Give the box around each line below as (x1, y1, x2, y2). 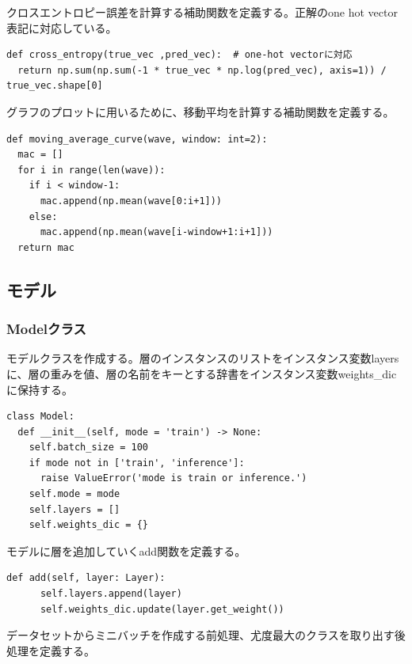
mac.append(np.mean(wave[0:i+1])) (40, 195, 223, 207)
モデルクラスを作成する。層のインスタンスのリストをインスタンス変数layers (6, 350, 399, 366)
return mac (17, 241, 74, 253)
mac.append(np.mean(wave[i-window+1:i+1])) (40, 226, 273, 238)
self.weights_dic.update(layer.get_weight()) (40, 603, 284, 615)
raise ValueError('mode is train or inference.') (40, 472, 307, 484)
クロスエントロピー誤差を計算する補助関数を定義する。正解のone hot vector (6, 4, 398, 20)
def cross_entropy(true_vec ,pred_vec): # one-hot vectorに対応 (6, 49, 353, 61)
